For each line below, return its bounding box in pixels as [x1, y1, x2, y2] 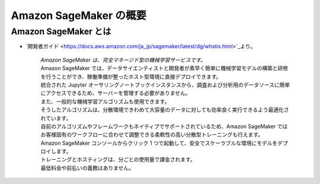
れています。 [40, 115, 72, 122]
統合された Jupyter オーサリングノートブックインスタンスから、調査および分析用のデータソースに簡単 [40, 81, 290, 88]
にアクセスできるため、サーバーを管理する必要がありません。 [40, 90, 191, 97]
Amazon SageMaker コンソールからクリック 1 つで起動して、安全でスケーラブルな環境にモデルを [40, 139, 278, 147]
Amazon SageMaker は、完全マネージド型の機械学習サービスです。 [40, 56, 206, 64]
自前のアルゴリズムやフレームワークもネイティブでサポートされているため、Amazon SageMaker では [40, 122, 288, 130]
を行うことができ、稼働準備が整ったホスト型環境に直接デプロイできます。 [40, 73, 222, 80]
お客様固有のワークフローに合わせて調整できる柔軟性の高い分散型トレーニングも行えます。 [40, 131, 264, 138]
